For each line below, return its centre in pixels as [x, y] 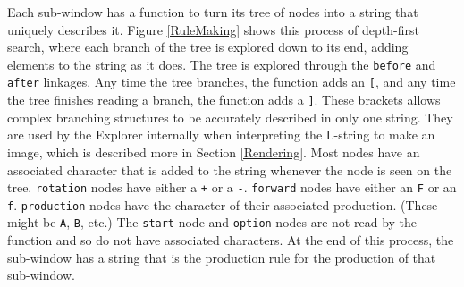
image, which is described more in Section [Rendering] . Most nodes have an [214, 152]
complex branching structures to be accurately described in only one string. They [230, 117]
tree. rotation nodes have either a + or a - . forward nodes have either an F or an [232, 187]
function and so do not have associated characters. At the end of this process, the [231, 240]
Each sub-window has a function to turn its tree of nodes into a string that [213, 12]
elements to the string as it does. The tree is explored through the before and [222, 64]
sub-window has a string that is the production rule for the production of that [222, 257]
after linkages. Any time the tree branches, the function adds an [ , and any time [232, 82]
